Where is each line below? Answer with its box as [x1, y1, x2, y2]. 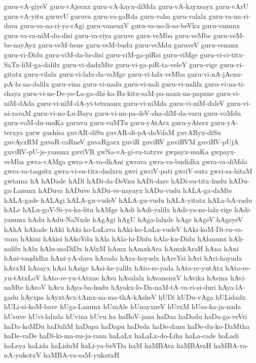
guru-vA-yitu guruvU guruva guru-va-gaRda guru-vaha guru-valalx [4, 10, 207, 21]
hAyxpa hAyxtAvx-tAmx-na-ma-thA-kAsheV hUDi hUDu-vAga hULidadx [21, 291, 246, 302]
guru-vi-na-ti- [204, 78, 245, 89]
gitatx [4, 69, 22, 79]
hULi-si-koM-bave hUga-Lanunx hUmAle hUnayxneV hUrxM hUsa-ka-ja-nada [4, 301, 241, 312]
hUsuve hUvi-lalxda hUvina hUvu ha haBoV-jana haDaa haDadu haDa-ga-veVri [4, 311, 247, 321]
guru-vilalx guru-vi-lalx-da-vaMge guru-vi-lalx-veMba [24, 69, 185, 79]
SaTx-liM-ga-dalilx [4, 59, 60, 69]
